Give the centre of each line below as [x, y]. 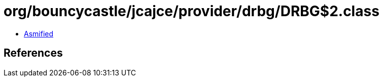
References [33, 53]
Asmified [39, 33]
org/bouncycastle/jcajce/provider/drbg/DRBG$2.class [191, 11]
